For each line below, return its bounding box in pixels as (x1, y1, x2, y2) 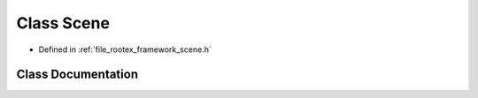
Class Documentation (16, 67, 139, 82)
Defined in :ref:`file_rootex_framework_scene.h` (38, 44, 212, 55)
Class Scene (16, 13, 111, 33)
